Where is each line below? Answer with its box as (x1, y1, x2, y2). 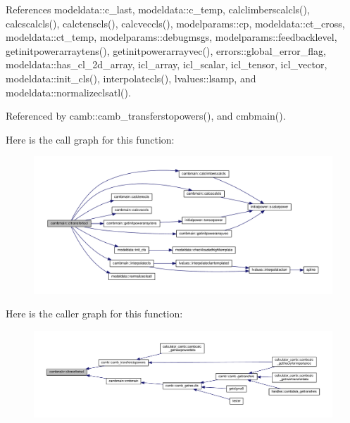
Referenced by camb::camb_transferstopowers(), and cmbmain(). (6, 108, 286, 123)
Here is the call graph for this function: (6, 132, 175, 146)
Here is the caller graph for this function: (6, 306, 183, 321)
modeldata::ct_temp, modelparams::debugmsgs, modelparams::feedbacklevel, (6, 30, 337, 44)
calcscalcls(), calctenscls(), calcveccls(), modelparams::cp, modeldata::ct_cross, (6, 15, 345, 30)
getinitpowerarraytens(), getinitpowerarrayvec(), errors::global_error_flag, (6, 43, 326, 58)
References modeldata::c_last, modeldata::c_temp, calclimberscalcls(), (6, 2, 310, 16)
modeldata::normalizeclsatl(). (6, 84, 131, 99)
